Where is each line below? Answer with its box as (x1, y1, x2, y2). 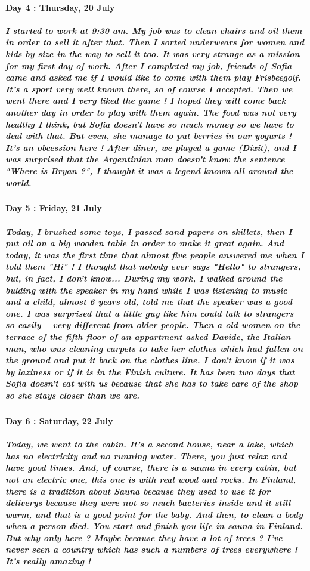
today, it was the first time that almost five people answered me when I (5, 248, 304, 261)
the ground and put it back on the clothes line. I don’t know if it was (5, 354, 294, 366)
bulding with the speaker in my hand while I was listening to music (5, 283, 287, 296)
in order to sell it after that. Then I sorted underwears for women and (5, 36, 304, 48)
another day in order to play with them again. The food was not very (5, 106, 296, 118)
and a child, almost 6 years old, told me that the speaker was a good (5, 295, 292, 308)
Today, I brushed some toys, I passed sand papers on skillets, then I (5, 225, 292, 237)
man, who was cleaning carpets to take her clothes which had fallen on (5, 342, 303, 354)
